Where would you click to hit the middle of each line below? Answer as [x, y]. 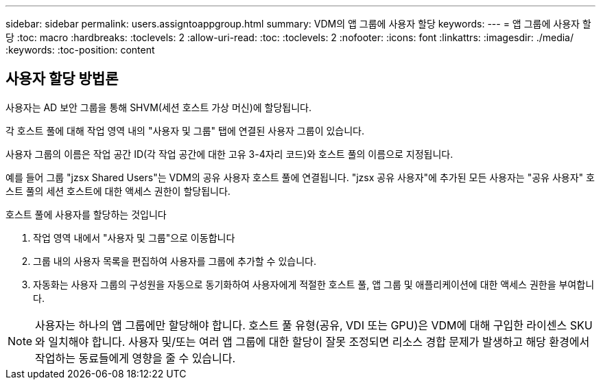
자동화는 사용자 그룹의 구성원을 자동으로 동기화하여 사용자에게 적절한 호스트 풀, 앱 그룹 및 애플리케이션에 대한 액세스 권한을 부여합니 [314, 284]
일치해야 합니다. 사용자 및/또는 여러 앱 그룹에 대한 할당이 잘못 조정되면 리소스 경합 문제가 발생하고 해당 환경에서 [319, 341]
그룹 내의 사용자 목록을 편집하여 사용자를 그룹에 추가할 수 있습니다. [175, 261]
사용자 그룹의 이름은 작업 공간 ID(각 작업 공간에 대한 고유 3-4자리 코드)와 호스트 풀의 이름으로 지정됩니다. [229, 154]
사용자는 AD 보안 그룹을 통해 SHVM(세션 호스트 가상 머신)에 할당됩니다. [159, 107]
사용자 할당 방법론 [62, 79]
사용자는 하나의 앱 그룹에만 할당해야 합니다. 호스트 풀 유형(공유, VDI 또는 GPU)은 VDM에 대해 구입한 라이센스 [301, 325]
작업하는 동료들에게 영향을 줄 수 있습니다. [135, 358]
